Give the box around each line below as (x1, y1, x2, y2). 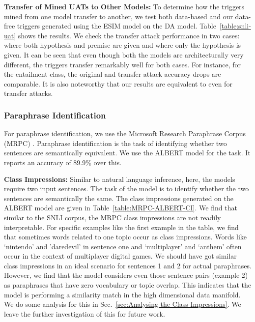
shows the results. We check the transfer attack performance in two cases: (18, 30, 240, 40)
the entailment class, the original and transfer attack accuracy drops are (4, 69, 221, 79)
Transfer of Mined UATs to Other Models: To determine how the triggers (4, 1, 245, 11)
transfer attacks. (4, 88, 53, 98)
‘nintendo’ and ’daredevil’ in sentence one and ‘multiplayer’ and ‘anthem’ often (4, 241, 242, 251)
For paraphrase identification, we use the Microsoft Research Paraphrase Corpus (4, 128, 246, 139)
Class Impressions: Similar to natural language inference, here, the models (4, 174, 235, 184)
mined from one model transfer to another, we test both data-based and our (4, 11, 233, 21)
